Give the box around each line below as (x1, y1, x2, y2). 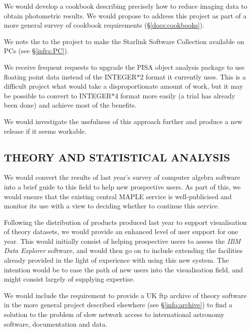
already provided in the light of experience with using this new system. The (4, 255, 229, 265)
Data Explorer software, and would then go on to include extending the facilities (4, 245, 243, 255)
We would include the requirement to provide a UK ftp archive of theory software (4, 290, 247, 300)
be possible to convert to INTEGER (4, 90, 112, 100)
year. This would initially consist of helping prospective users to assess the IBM (4, 236, 241, 246)
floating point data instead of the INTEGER (4, 71, 137, 81)
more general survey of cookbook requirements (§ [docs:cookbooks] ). (4, 20, 204, 30)
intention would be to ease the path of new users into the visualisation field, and (4, 264, 243, 274)
